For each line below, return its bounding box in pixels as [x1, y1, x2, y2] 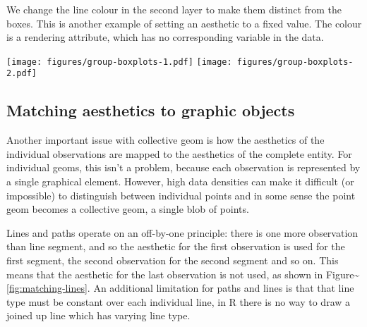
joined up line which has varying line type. [6, 308, 191, 323]
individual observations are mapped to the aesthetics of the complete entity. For [6, 146, 352, 161]
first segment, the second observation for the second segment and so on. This [6, 253, 339, 268]
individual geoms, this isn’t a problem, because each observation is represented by [6, 160, 361, 175]
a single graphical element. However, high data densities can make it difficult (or [6, 174, 354, 189]
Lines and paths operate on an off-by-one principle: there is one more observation [6, 225, 359, 240]
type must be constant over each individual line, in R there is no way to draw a [6, 294, 351, 309]
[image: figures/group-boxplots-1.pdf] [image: [6, 56, 232, 67]
